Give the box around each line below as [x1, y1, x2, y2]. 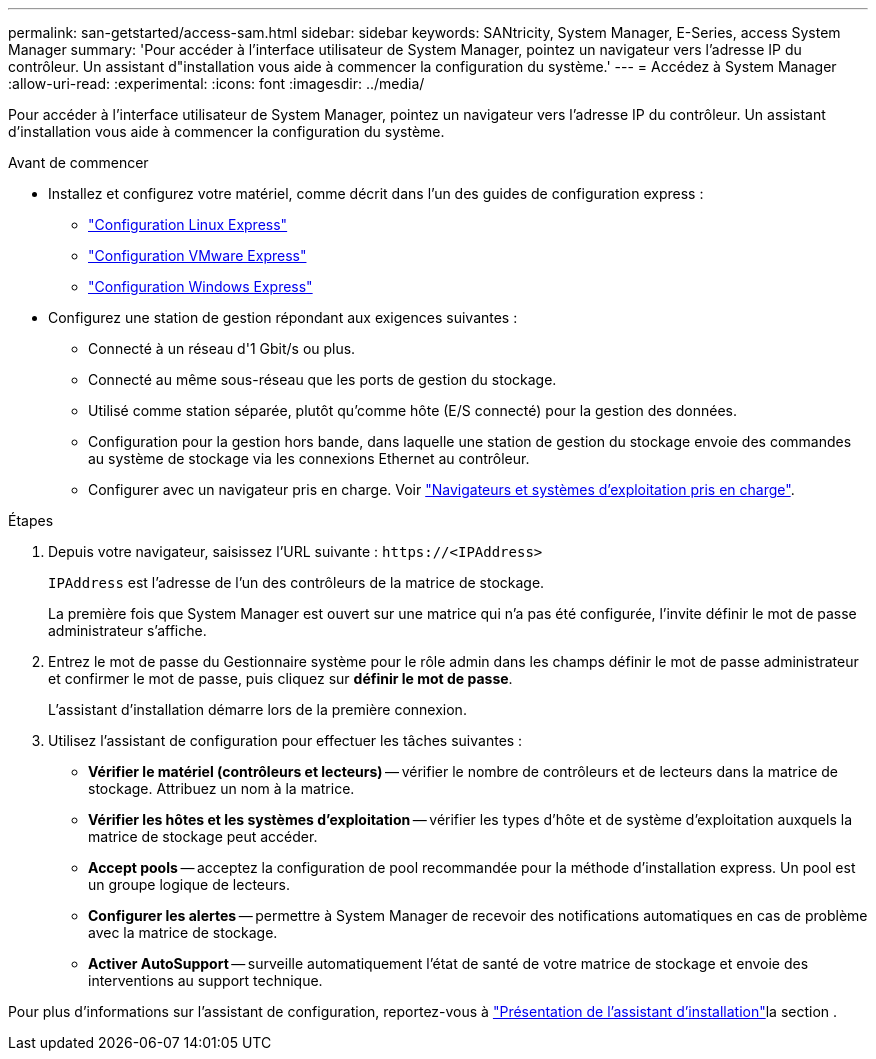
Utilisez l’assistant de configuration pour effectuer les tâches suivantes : [48, 732, 523, 749]
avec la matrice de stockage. [88, 924, 278, 941]
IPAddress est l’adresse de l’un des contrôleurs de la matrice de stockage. [48, 574, 545, 591]
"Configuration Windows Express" [88, 278, 313, 295]
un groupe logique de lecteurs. [88, 876, 290, 893]
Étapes [8, 512, 54, 529]
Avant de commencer [8, 154, 149, 171]
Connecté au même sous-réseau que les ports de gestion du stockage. [88, 371, 557, 388]
